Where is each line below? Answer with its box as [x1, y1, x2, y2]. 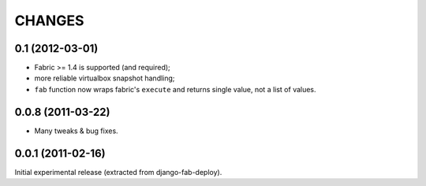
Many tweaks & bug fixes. [34, 126, 118, 136]
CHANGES [14, 12, 84, 29]
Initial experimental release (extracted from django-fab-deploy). [14, 167, 222, 177]
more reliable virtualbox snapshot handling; [34, 73, 175, 83]
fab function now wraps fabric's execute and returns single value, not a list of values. [34, 84, 316, 94]
